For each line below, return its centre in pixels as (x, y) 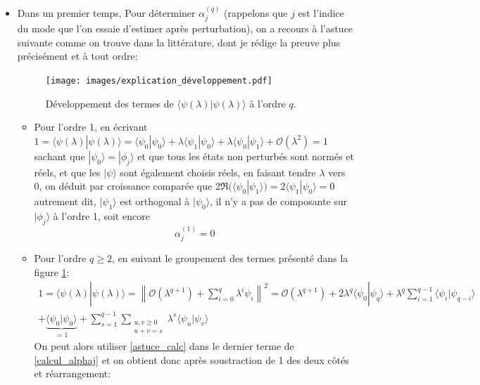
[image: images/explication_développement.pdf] (159, 81)
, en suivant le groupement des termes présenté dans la (230, 258)
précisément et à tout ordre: (77, 56)
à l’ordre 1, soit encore (101, 216)
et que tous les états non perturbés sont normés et (246, 156)
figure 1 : (52, 272)
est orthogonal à (155, 201)
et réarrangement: (72, 373)
